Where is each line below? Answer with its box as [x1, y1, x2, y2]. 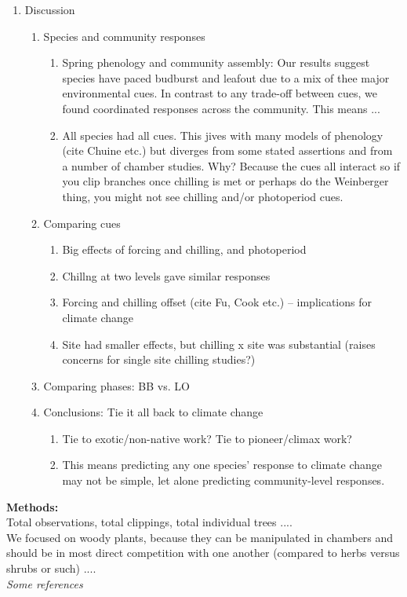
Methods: [6, 498, 59, 515]
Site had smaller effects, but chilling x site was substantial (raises [62, 335, 376, 352]
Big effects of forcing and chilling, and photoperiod [62, 241, 307, 258]
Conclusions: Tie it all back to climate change [43, 404, 263, 420]
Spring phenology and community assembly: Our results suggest [62, 54, 370, 71]
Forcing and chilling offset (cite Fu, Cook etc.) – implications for [62, 294, 372, 310]
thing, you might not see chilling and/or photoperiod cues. [62, 188, 343, 204]
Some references [6, 575, 83, 592]
